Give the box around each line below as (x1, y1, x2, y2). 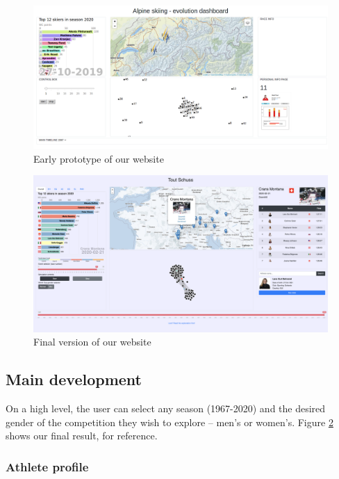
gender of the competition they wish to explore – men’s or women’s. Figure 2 (6, 414, 333, 429)
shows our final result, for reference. (6, 428, 158, 443)
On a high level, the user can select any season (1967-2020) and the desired (6, 401, 326, 416)
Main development (6, 368, 142, 390)
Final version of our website (33, 334, 151, 349)
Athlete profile (6, 457, 89, 475)
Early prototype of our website (33, 151, 164, 165)
